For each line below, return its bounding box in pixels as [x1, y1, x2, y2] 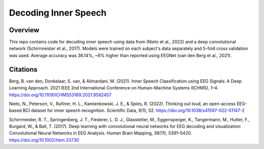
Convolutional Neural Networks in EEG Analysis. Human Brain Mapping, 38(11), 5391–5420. [9, 130, 192, 136]
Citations [9, 65, 38, 73]
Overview [9, 26, 40, 34]
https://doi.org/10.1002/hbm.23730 [9, 137, 79, 143]
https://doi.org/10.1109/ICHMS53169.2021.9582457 [9, 92, 112, 98]
